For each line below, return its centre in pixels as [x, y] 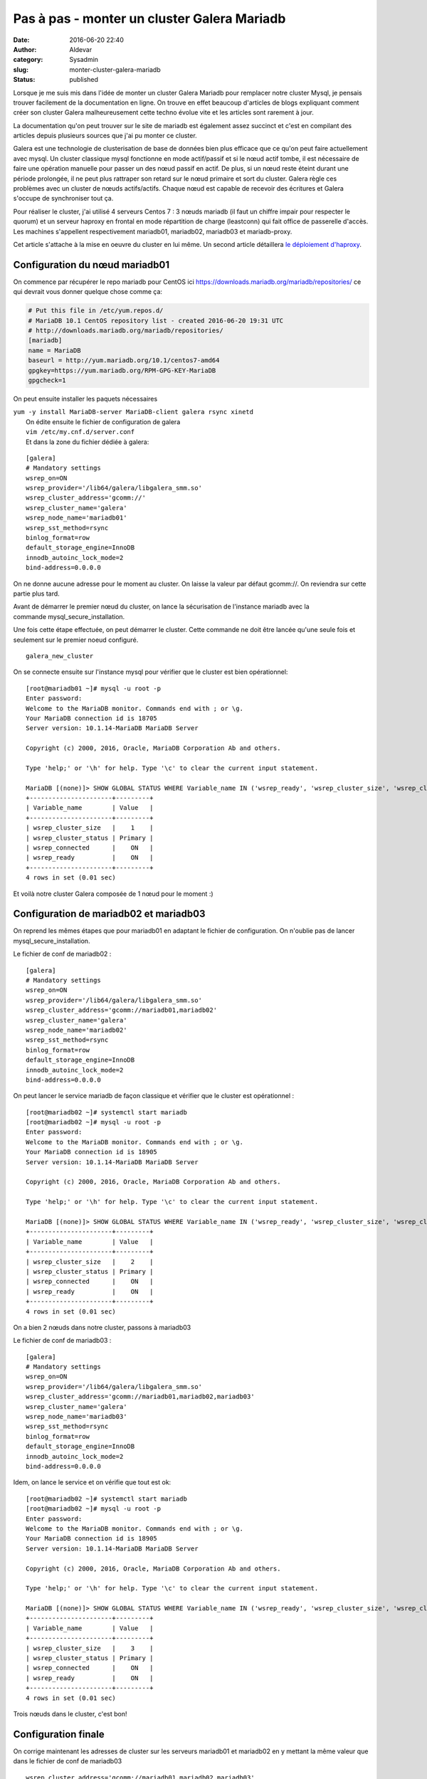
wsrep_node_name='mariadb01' [77, 518]
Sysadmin [84, 60]
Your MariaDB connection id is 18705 [92, 718]
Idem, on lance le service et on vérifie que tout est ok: [92, 1482]
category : [28, 60]
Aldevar [81, 49]
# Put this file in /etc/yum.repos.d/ [96, 311]
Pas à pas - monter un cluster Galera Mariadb [149, 19]
